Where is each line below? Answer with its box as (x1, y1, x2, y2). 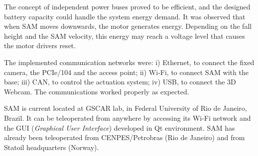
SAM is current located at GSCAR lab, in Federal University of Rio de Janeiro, (4, 103, 247, 113)
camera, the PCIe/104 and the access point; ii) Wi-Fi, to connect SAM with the (4, 67, 249, 77)
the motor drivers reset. (4, 40, 76, 51)
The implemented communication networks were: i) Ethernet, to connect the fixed (4, 57, 255, 67)
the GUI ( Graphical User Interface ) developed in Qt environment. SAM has (4, 122, 235, 133)
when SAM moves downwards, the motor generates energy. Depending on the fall (4, 21, 252, 31)
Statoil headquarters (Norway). (4, 142, 99, 152)
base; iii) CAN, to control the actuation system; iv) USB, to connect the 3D (4, 77, 236, 87)
